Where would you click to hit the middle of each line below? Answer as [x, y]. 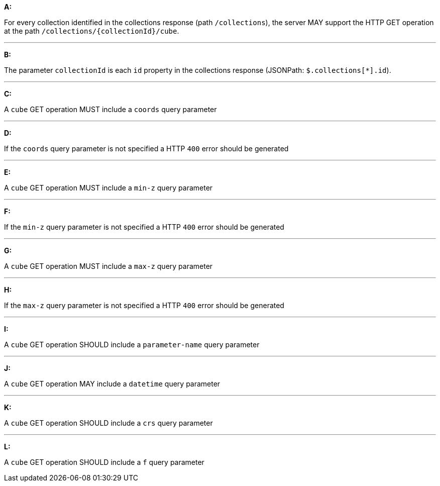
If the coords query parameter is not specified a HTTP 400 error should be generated [146, 149]
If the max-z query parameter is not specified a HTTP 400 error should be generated [144, 305]
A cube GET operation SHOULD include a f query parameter [104, 462]
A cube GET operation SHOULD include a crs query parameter [108, 423]
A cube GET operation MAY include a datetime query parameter [112, 384]
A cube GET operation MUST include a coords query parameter [111, 109]
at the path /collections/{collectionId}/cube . [92, 31]
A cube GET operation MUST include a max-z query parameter [108, 266]
